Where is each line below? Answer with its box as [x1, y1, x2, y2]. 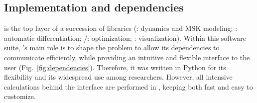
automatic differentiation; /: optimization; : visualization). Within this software [4, 32, 247, 43]
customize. [4, 91, 36, 102]
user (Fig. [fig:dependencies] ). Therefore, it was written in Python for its [4, 62, 226, 72]
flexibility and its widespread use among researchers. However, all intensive [4, 72, 233, 82]
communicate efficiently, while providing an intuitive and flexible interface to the [4, 52, 250, 62]
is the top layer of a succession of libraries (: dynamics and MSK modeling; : [4, 23, 238, 33]
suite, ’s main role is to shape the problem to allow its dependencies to [4, 42, 220, 53]
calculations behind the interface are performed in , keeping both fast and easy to [4, 81, 253, 92]
